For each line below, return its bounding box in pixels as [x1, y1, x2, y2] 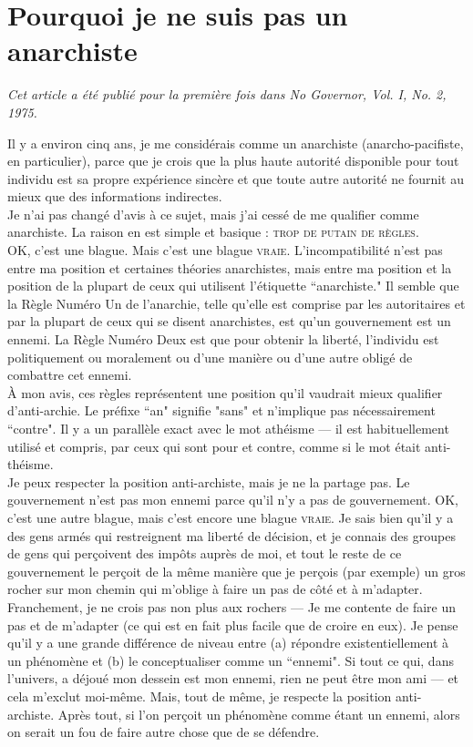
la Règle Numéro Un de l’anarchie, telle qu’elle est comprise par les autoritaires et [7, 293, 466, 312]
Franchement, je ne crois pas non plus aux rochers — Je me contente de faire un [7, 597, 457, 616]
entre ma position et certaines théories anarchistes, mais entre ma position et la [7, 258, 452, 277]
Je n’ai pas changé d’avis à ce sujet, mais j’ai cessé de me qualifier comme [7, 204, 419, 223]
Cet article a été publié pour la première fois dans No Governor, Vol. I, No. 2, [7, 85, 447, 104]
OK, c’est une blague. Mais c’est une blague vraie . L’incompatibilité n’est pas [7, 240, 443, 260]
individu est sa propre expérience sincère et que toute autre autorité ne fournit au [7, 169, 465, 188]
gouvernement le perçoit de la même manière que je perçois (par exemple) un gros [7, 561, 466, 580]
